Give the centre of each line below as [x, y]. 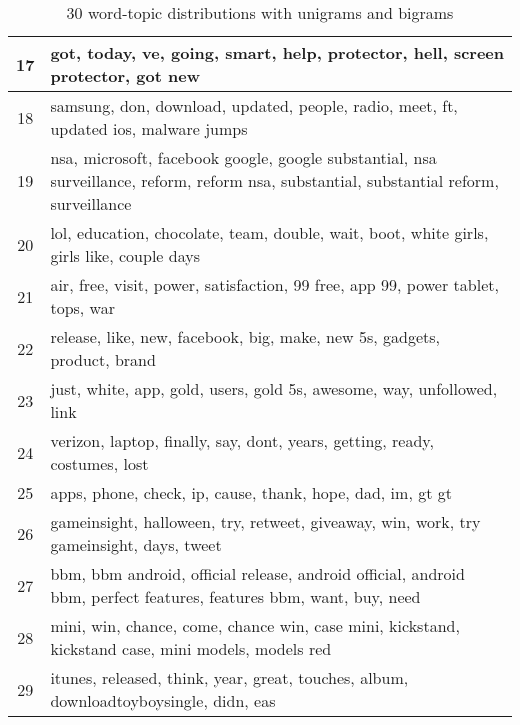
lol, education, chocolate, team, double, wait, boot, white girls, [269, 232]
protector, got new [125, 75]
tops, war [82, 307]
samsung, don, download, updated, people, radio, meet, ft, [254, 105]
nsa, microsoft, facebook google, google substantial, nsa [243, 157]
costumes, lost [99, 463]
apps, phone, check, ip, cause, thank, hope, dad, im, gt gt [251, 492]
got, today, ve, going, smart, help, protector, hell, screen [277, 52]
